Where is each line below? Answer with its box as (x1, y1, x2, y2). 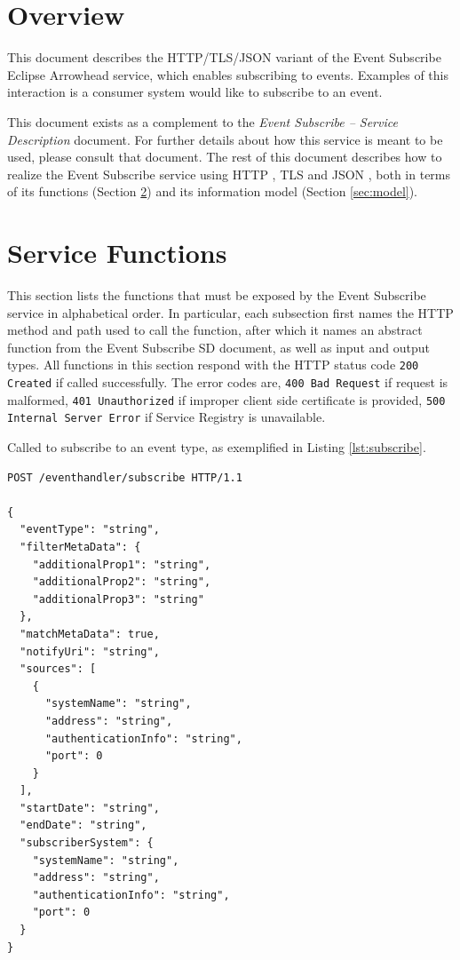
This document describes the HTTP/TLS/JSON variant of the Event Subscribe (7, 48, 441, 67)
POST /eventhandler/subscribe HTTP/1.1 (7, 471, 242, 484)
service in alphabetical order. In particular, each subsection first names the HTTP (7, 303, 454, 321)
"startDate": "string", (20, 801, 160, 814)
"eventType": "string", (20, 523, 160, 536)
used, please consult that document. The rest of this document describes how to (7, 147, 442, 166)
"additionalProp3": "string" (32, 592, 204, 606)
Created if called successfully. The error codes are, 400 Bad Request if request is (7, 373, 448, 392)
